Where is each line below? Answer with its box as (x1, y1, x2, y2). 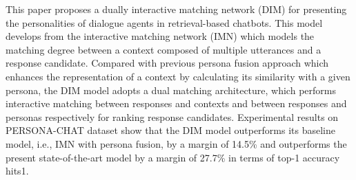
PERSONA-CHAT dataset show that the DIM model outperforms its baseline (6, 123, 336, 137)
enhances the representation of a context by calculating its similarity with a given (6, 69, 350, 83)
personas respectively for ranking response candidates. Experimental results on (6, 109, 339, 124)
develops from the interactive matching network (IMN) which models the (6, 29, 315, 43)
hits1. (6, 164, 29, 178)
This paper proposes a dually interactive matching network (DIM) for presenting (6, 2, 347, 16)
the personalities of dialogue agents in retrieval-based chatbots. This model (6, 15, 323, 30)
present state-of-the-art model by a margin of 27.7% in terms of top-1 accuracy (6, 150, 340, 164)
